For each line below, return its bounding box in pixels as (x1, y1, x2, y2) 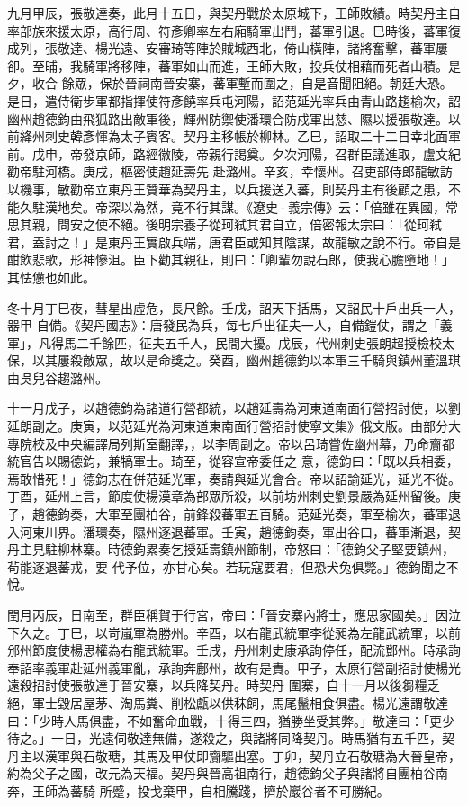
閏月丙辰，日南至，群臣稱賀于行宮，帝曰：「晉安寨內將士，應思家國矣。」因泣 (7, 605, 461, 623)
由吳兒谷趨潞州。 (7, 368, 108, 387)
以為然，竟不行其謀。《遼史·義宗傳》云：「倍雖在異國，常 (120, 197, 458, 216)
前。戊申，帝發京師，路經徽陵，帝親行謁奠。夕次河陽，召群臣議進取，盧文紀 (7, 144, 461, 163)
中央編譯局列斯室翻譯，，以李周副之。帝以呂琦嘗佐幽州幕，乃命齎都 (57, 434, 454, 452)
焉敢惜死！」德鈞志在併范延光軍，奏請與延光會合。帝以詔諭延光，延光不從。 (7, 469, 461, 488)
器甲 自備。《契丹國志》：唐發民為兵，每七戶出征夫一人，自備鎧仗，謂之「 (7, 316, 440, 335)
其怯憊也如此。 (7, 267, 95, 286)
